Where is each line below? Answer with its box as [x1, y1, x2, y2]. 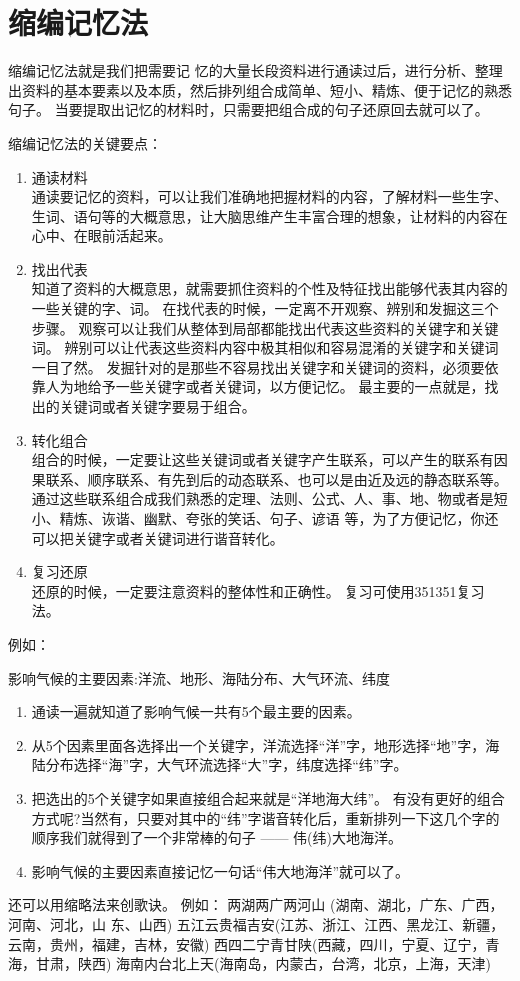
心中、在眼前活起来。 [31, 225, 172, 246]
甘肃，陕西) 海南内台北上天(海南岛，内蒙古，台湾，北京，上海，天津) [35, 953, 491, 974]
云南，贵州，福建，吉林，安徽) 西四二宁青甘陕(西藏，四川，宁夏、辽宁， [8, 933, 486, 954]
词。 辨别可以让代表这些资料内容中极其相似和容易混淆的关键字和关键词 [31, 337, 499, 358]
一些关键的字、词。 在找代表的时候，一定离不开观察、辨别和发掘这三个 [31, 298, 499, 319]
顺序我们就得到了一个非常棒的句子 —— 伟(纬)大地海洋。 [31, 827, 403, 848]
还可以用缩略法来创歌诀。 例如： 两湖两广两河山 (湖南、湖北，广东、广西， [8, 894, 504, 915]
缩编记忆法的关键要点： [8, 132, 162, 153]
